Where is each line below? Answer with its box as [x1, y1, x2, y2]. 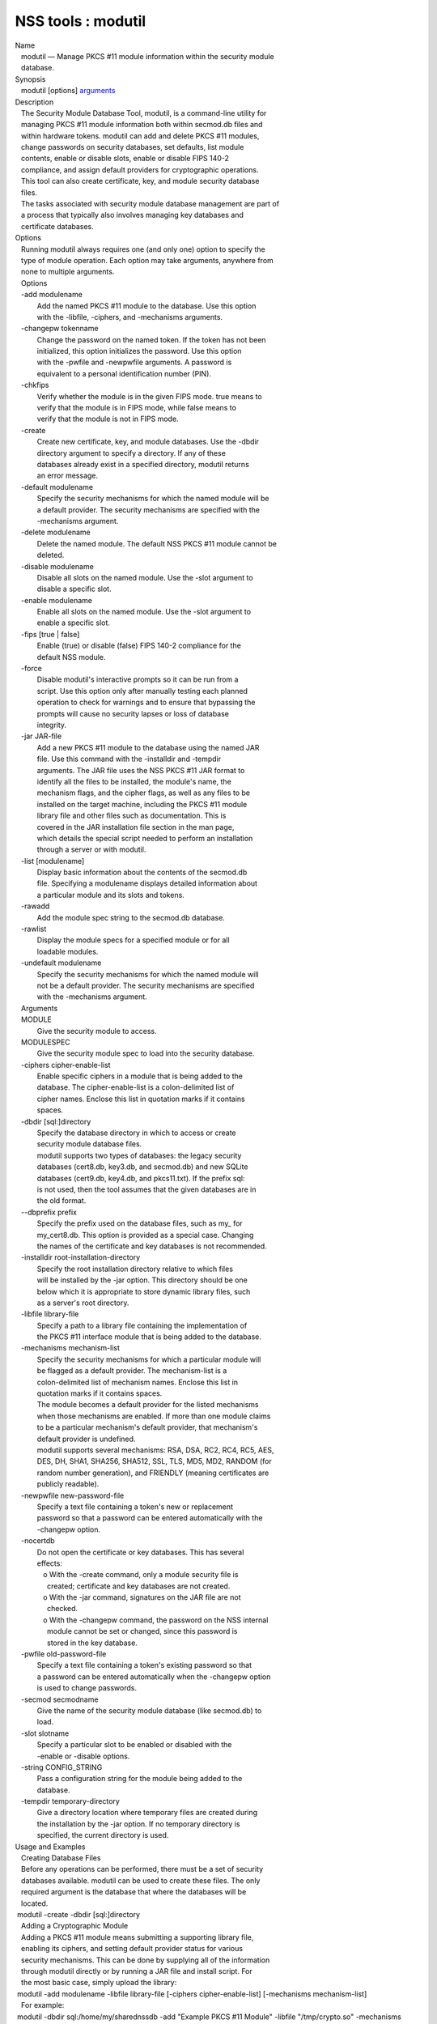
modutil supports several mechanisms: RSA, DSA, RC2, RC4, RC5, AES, [36, 1445, 274, 1455]
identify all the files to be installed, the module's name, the [36, 776, 232, 786]
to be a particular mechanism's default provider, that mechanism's [36, 1422, 258, 1432]
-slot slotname [20, 1728, 70, 1738]
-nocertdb [20, 1536, 56, 1546]
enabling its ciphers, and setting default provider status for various [20, 1944, 243, 1954]
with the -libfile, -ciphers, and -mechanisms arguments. [36, 312, 223, 321]
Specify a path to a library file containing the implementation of [36, 1320, 248, 1330]
